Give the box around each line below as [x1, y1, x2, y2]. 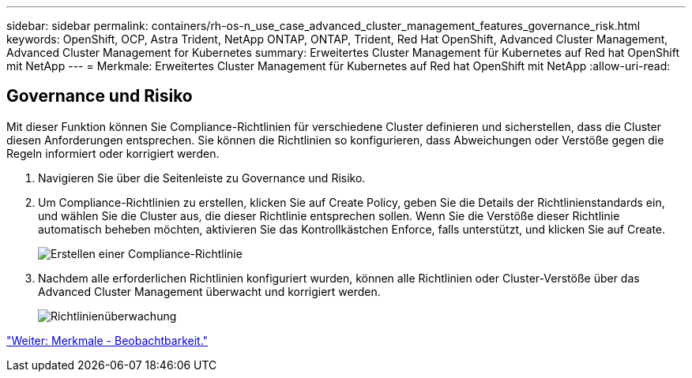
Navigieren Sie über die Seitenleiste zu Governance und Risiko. [38, 170, 366, 185]
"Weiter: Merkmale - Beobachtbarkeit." [6, 333, 209, 347]
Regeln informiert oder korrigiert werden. [6, 146, 220, 160]
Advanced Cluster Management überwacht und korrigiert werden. [38, 284, 381, 298]
